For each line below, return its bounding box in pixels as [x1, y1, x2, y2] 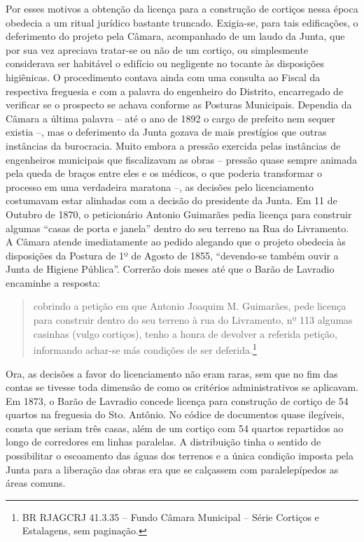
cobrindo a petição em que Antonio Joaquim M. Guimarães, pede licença [33, 299, 346, 313]
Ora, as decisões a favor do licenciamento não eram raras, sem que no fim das [6, 366, 338, 380]
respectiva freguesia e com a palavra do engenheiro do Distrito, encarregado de [6, 83, 344, 98]
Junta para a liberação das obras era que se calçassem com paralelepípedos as [6, 462, 339, 476]
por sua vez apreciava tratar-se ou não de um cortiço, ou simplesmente [6, 42, 309, 57]
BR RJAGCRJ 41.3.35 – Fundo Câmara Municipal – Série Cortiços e [22, 509, 319, 524]
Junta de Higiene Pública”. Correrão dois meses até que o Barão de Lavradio [6, 262, 335, 276]
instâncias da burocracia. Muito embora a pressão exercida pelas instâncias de [6, 138, 341, 152]
